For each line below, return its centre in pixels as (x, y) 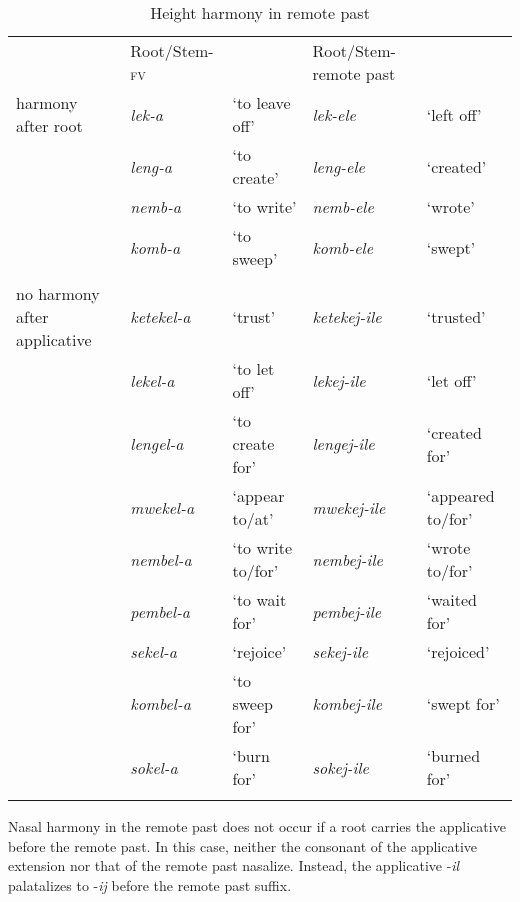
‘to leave (261, 102)
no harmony (58, 293)
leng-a (151, 166)
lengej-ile (343, 443)
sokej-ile (340, 767)
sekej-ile (340, 651)
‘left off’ (454, 114)
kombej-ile (347, 703)
